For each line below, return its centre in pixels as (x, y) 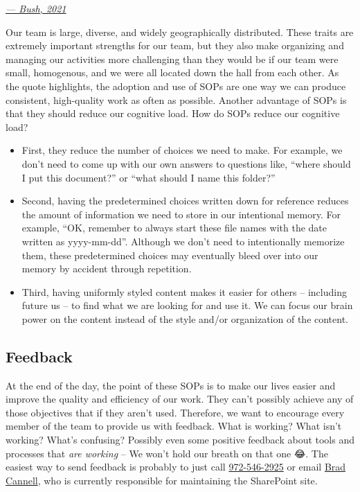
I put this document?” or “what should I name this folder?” (148, 177)
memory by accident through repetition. (107, 269)
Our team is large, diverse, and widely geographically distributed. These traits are (180, 32)
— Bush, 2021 (36, 8)
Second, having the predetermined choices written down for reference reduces (185, 201)
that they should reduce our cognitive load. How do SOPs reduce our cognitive (173, 113)
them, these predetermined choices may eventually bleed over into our (170, 255)
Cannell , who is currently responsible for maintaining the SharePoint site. (162, 480)
